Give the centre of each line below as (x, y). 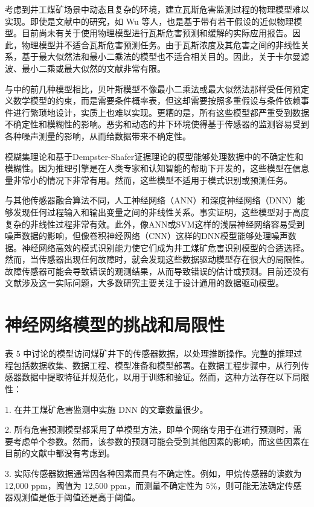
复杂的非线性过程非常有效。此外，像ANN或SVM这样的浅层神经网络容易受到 (155, 224)
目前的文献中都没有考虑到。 (60, 453)
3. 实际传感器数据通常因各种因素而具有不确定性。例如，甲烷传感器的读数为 (153, 473)
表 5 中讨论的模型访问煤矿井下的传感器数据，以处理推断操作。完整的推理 (149, 353)
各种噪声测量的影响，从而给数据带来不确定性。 (98, 136)
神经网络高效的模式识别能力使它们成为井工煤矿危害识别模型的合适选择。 (165, 247)
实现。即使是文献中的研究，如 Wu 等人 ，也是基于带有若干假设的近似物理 (149, 21)
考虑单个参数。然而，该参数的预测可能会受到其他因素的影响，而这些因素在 (161, 441)
